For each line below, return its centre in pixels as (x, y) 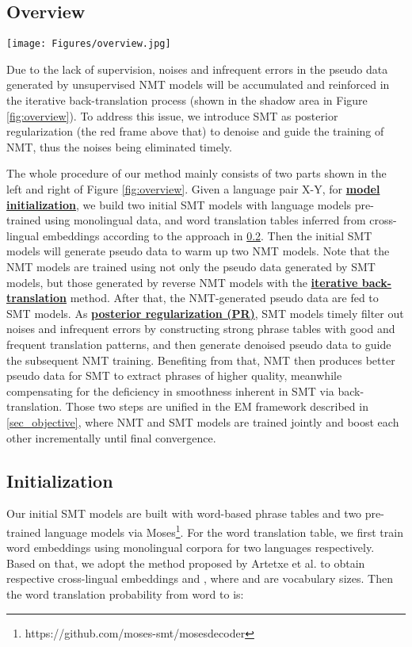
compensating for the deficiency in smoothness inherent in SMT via (170, 390)
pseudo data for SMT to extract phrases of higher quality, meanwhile (174, 375)
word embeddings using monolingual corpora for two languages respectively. (191, 547)
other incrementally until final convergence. (111, 437)
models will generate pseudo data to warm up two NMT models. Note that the (198, 251)
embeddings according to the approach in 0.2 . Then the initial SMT (207, 235)
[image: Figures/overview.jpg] (89, 44)
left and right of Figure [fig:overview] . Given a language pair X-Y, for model (193, 189)
